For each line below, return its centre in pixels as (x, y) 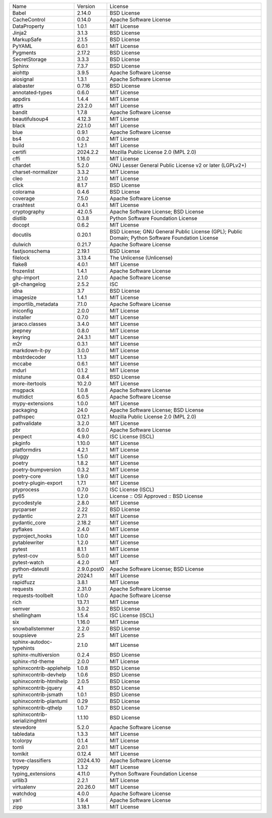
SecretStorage (29, 59)
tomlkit (20, 754)
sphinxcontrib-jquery (37, 688)
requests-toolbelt (33, 595)
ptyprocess (26, 489)
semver (21, 609)
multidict (23, 397)
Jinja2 (20, 33)
